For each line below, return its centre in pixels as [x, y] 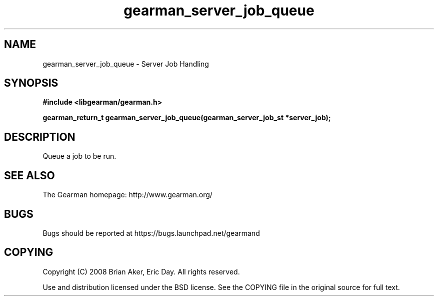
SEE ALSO [29, 175]
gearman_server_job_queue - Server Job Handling [126, 64]
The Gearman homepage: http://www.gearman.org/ [127, 195]
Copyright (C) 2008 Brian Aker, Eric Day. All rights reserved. [141, 271]
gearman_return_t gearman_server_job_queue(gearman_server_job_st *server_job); [187, 118]
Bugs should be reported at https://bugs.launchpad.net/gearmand [151, 233]
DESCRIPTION [40, 137]
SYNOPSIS [31, 83]
